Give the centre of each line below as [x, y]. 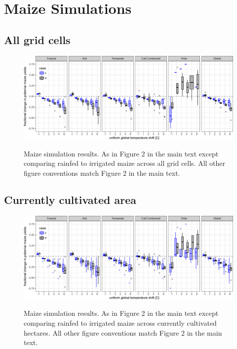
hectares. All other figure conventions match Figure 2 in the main [123, 332]
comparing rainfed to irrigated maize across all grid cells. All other [125, 163]
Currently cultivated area [70, 199]
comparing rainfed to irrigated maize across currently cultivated [120, 323]
